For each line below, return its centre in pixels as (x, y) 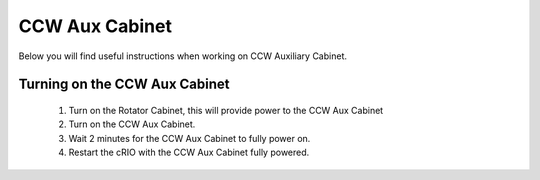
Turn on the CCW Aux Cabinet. (132, 124)
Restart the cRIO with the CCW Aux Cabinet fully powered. (189, 152)
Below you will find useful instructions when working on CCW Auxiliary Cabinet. (182, 56)
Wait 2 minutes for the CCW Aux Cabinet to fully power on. (189, 138)
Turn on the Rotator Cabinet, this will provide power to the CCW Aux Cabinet (226, 110)
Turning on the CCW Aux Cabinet (124, 84)
